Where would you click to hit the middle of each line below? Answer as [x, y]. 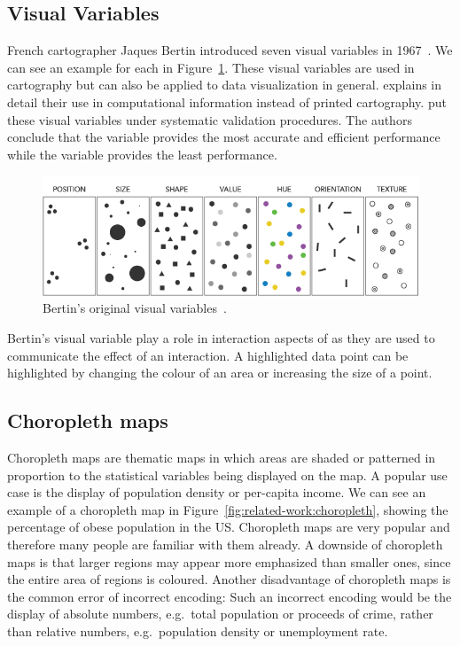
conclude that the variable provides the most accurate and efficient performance [224, 137]
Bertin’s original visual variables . [135, 308]
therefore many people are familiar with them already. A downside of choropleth [225, 544]
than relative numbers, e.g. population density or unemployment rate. [198, 630]
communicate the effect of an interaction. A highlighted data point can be [208, 355]
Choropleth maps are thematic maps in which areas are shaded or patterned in [222, 457]
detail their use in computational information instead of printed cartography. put [227, 101]
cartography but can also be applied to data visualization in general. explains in [225, 85]
